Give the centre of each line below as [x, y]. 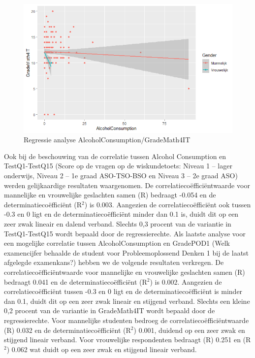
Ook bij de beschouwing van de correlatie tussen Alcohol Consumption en [115, 156]
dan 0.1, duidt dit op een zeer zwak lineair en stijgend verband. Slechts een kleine [127, 301]
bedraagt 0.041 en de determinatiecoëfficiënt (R [76, 281]
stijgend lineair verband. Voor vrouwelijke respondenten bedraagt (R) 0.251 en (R [127, 340]
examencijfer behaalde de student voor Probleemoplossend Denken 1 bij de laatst [127, 252]
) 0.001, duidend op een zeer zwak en [189, 330]
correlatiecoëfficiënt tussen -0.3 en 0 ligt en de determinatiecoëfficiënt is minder [123, 291]
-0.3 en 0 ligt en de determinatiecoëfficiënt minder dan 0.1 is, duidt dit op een [121, 214]
